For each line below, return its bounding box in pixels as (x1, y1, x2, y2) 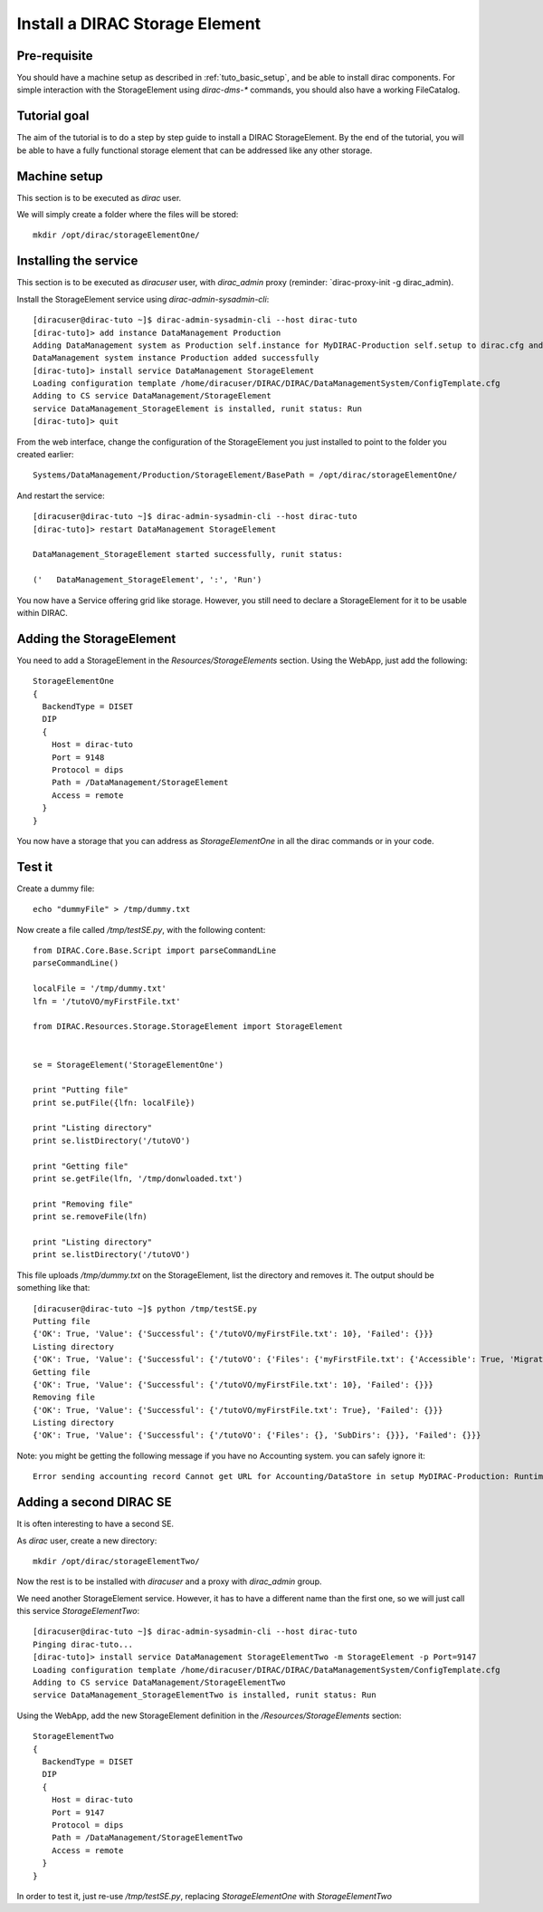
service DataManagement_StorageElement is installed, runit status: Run (33, 403, 362, 414)
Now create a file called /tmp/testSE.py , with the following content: (16, 924, 266, 935)
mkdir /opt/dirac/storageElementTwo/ (33, 1556, 201, 1566)
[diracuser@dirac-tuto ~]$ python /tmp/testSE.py (33, 1303, 258, 1313)
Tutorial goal (16, 109, 90, 124)
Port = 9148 (51, 752, 105, 763)
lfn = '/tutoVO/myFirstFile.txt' (33, 996, 181, 1006)
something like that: (16, 1283, 90, 1293)
